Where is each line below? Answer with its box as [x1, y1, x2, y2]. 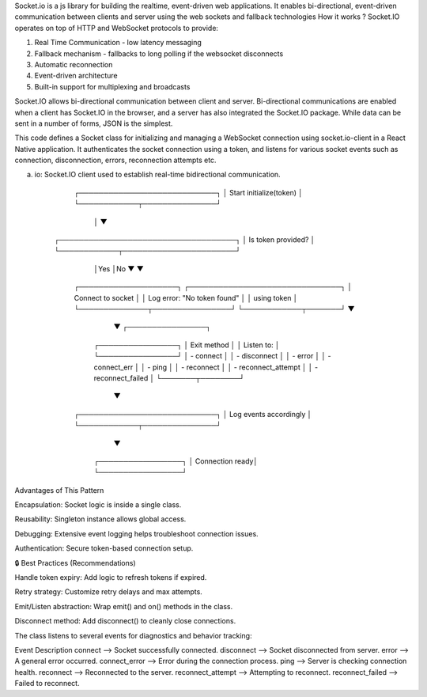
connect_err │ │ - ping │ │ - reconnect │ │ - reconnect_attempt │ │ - [93, 362, 319, 372]
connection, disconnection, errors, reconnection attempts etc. [14, 155, 217, 165]
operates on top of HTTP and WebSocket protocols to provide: [14, 23, 219, 32]
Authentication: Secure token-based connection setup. [14, 544, 194, 553]
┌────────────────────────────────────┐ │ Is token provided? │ [54, 235, 316, 244]
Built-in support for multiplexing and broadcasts [34, 81, 191, 91]
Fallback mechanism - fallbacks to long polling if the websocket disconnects [34, 48, 284, 59]
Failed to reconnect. [14, 679, 80, 688]
